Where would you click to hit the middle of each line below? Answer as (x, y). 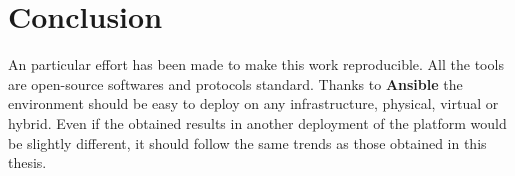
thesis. (27, 162)
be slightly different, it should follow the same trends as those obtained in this (247, 142)
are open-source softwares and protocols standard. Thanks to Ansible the (235, 83)
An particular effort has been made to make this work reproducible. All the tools (256, 64)
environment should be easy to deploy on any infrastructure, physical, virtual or (253, 103)
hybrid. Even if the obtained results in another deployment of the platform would (257, 122)
